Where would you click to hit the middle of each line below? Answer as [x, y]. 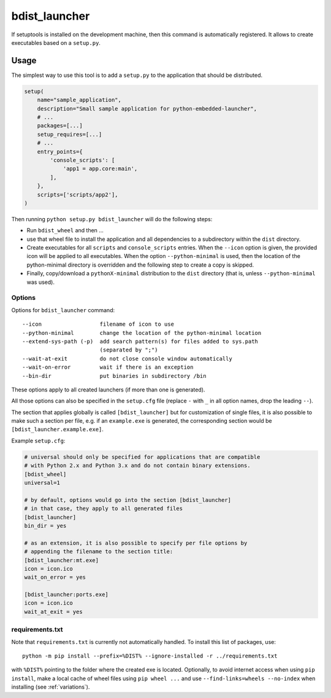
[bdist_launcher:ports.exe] [66, 595]
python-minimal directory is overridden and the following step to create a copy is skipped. [140, 265]
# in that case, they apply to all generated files [104, 509]
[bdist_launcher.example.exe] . [58, 429]
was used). [41, 282]
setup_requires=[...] [70, 134]
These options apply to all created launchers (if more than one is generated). [108, 390]
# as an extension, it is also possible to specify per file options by [136, 543]
